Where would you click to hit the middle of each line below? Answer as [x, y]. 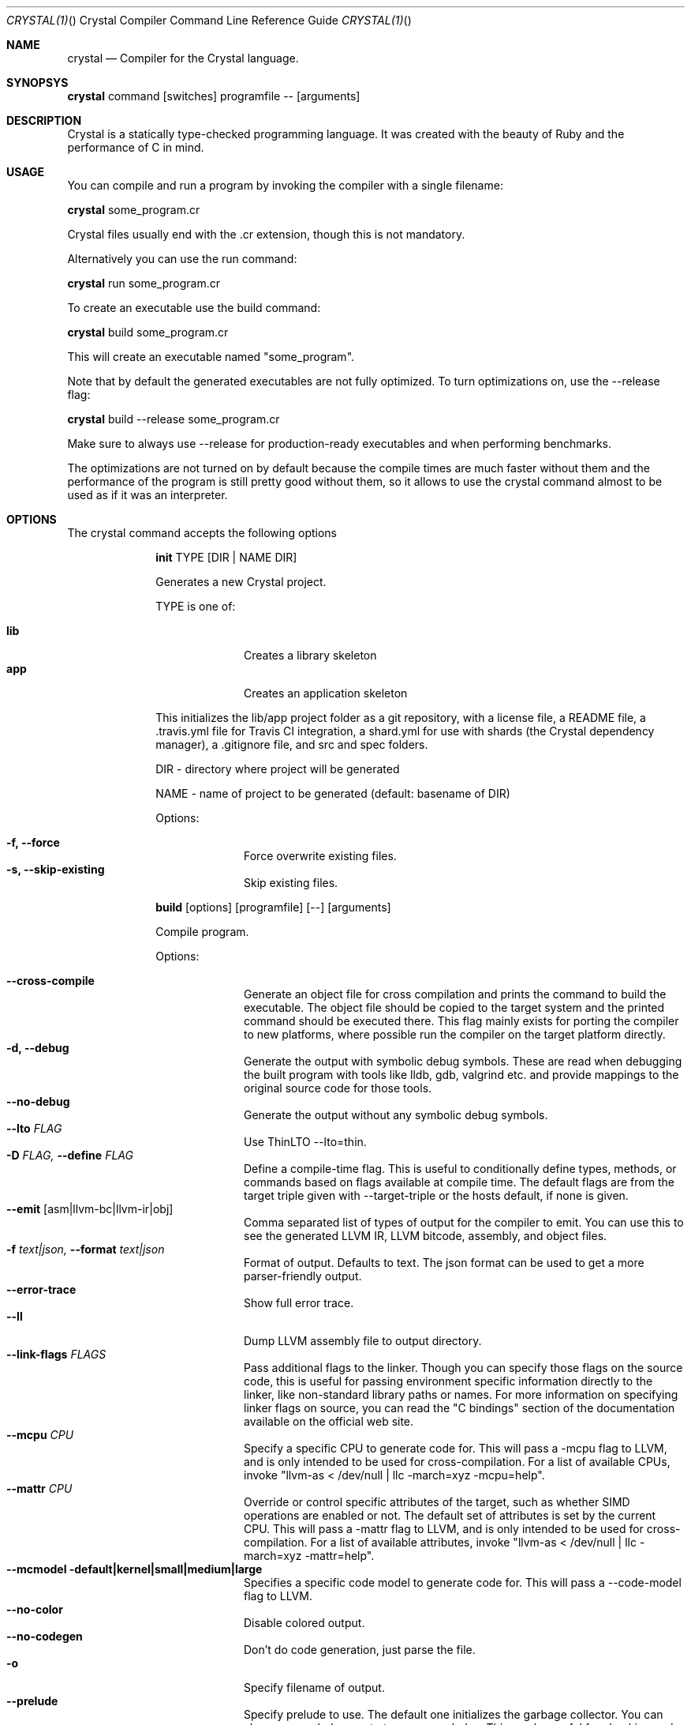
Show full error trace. [299, 1303]
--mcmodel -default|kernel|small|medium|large [134, 1569]
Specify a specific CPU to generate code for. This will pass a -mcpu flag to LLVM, [456, 1448]
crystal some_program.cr [134, 210]
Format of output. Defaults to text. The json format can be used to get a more [444, 1263]
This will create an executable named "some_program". [211, 357]
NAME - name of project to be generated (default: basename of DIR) [333, 793]
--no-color [35, 1609]
